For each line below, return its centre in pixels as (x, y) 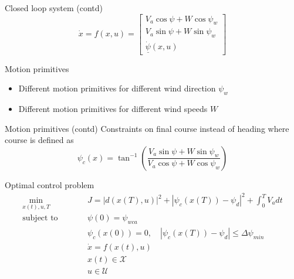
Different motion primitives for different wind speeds (113, 109)
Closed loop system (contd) (54, 8)
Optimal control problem (50, 184)
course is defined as (39, 140)
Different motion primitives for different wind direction (117, 88)
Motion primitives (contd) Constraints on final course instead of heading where (147, 128)
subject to (40, 218)
